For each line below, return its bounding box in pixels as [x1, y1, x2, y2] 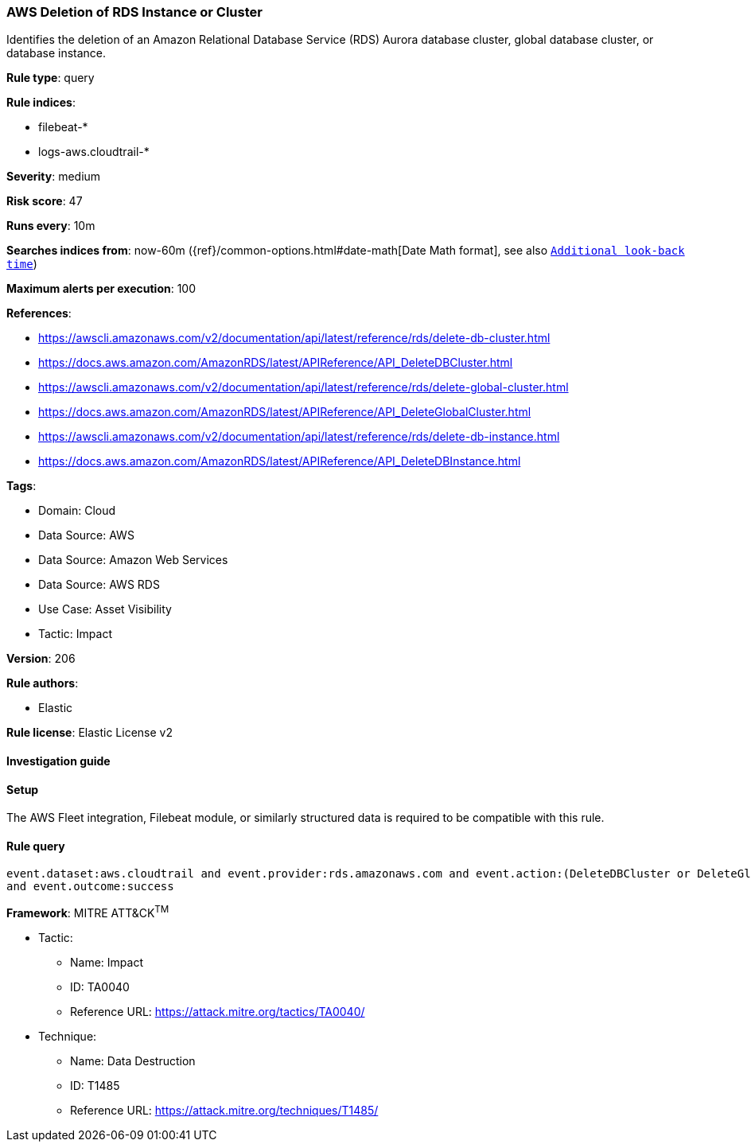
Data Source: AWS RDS [38, 578, 160, 592]
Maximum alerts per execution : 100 [6, 282, 197, 296]
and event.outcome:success [6, 880, 174, 893]
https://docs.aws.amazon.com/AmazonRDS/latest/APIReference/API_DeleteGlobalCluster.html [38, 405, 531, 419]
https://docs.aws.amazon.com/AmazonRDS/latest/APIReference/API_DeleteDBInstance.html [38, 454, 521, 469]
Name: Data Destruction [70, 1054, 196, 1068]
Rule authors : [6, 676, 79, 691]
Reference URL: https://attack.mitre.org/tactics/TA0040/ [70, 1005, 365, 1019]
